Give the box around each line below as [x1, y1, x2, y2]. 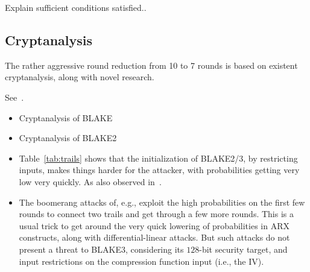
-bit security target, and [199, 242, 288, 255]
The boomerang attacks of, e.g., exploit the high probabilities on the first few [19, 195, 305, 208]
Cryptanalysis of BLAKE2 [19, 131, 117, 144]
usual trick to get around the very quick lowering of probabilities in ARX [19, 219, 289, 232]
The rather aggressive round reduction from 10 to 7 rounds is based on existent [5, 59, 298, 71]
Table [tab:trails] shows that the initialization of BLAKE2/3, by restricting [19, 151, 298, 164]
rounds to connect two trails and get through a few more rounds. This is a [19, 207, 294, 220]
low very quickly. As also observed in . [19, 175, 162, 188]
